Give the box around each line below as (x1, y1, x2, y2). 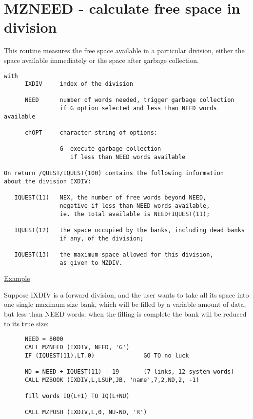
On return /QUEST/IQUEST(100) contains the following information (4, 170, 224, 177)
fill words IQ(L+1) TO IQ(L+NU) (24, 392, 130, 399)
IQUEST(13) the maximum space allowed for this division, (14, 251, 214, 258)
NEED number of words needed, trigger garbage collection (24, 97, 234, 104)
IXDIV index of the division (24, 80, 133, 88)
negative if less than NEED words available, (59, 202, 210, 209)
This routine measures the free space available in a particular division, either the (4, 45, 245, 56)
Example (4, 273, 30, 283)
